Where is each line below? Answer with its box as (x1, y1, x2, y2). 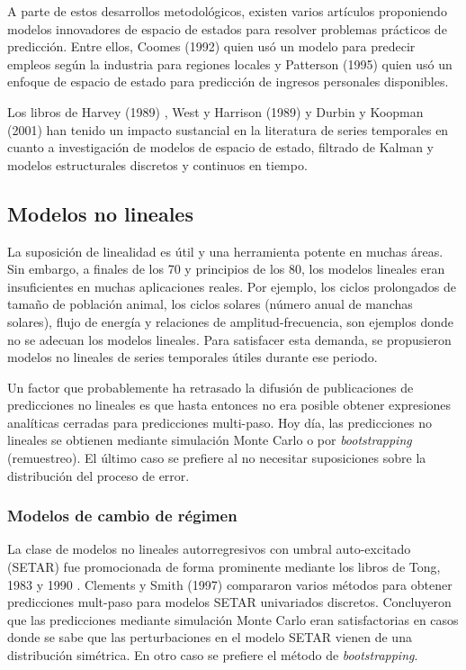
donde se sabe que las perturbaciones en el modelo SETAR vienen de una (7, 628, 412, 647)
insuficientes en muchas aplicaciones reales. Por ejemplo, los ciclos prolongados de (7, 276, 457, 295)
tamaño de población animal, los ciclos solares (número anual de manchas (7, 294, 413, 313)
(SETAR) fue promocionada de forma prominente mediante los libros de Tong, (7, 557, 441, 576)
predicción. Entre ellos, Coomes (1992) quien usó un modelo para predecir (7, 37, 416, 56)
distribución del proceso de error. (7, 466, 190, 484)
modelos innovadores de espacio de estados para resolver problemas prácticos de (7, 19, 447, 38)
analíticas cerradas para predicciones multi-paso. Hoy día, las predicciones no (7, 412, 432, 431)
